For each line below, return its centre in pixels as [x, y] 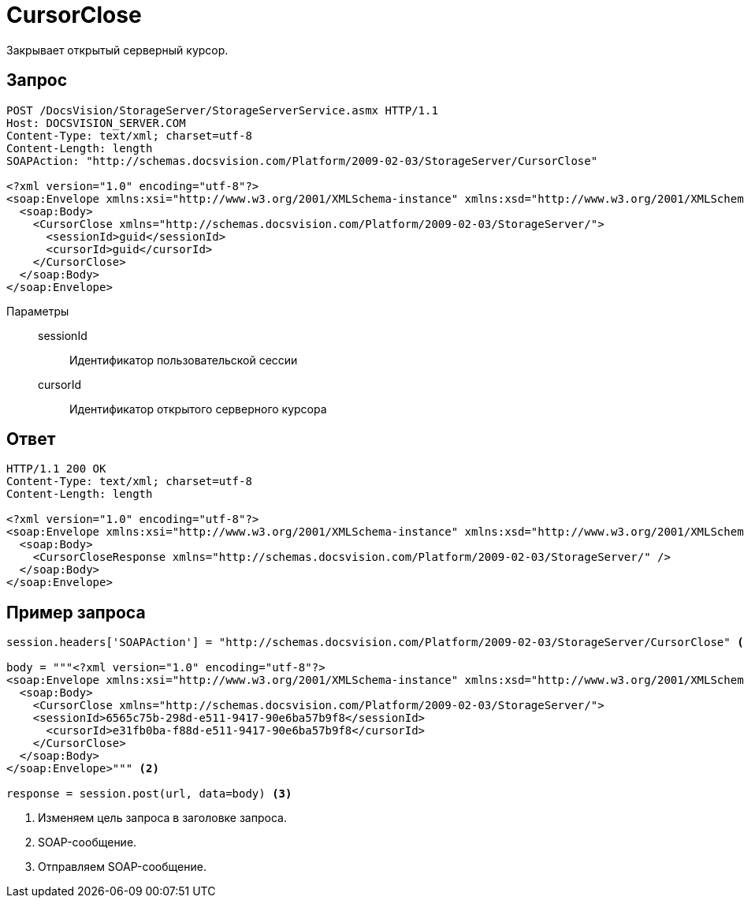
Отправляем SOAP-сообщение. [122, 867]
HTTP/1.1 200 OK [56, 469]
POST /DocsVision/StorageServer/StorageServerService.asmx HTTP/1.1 [222, 110]
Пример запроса [76, 612]
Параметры [38, 311]
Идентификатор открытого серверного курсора [198, 409]
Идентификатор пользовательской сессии [184, 360]
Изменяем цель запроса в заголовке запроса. [162, 818]
